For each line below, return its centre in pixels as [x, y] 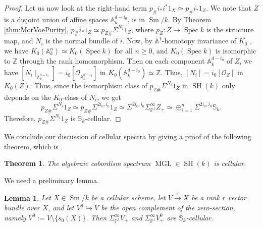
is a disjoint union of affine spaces [56, 19]
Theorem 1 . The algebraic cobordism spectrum [77, 163]
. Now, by [137, 41]
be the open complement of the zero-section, [168, 208]
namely [15, 217]
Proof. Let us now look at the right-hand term [76, 8]
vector [237, 197]
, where [142, 29]
